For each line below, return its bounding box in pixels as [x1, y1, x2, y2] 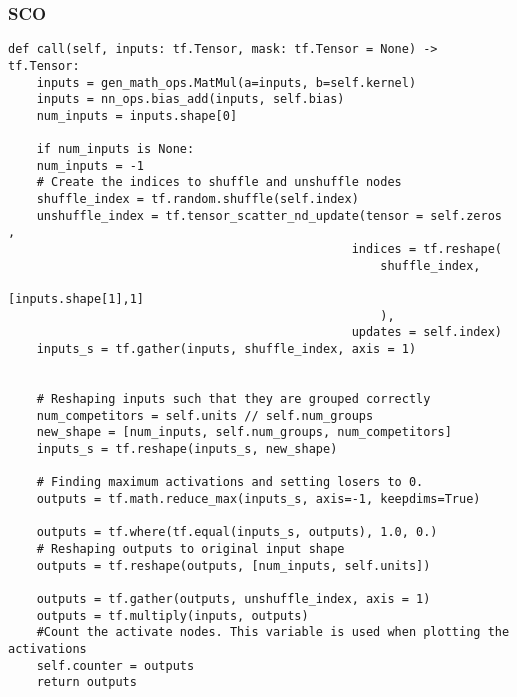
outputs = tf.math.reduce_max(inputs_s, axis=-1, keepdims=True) [36, 491, 481, 506]
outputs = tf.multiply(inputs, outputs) [36, 608, 309, 623]
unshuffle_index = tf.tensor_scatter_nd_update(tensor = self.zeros [36, 208, 502, 223]
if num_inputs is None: [36, 142, 195, 157]
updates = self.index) [351, 325, 502, 340]
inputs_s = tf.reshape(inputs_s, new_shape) [36, 441, 338, 456]
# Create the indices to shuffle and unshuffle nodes [36, 175, 402, 190]
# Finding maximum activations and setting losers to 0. [36, 475, 424, 490]
